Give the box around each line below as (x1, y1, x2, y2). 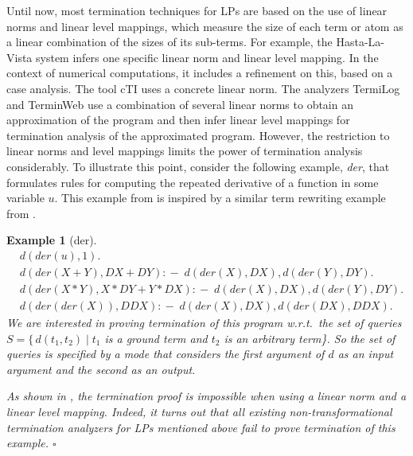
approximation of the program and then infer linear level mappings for (6, 111, 350, 128)
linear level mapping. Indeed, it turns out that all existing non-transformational (6, 403, 392, 419)
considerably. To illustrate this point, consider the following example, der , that (6, 158, 390, 174)
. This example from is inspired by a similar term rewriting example (54, 189, 386, 206)
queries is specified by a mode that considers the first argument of (6, 345, 325, 362)
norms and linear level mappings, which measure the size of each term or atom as (6, 18, 403, 34)
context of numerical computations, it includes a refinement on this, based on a (6, 64, 393, 81)
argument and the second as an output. (6, 361, 196, 377)
